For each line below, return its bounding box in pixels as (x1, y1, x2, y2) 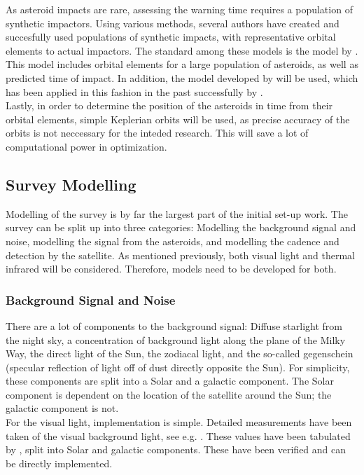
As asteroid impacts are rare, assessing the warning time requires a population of (6, 2, 353, 16)
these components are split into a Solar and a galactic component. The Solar (6, 373, 334, 388)
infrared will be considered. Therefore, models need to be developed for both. (6, 261, 337, 276)
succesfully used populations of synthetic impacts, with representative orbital (6, 29, 336, 44)
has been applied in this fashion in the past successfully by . (6, 84, 263, 99)
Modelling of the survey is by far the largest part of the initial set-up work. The (6, 206, 348, 221)
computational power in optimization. (6, 139, 167, 153)
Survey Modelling (6, 173, 136, 195)
